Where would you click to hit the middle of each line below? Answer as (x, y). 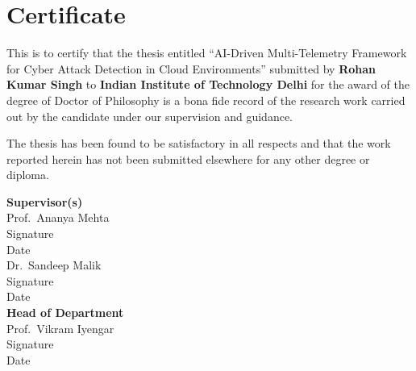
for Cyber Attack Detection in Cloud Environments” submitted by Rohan (191, 68)
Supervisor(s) (45, 201)
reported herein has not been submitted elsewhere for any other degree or (188, 158)
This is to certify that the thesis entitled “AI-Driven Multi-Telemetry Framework (207, 53)
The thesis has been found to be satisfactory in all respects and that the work (199, 143)
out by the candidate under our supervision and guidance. (150, 116)
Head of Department (65, 313)
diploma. (28, 175)
